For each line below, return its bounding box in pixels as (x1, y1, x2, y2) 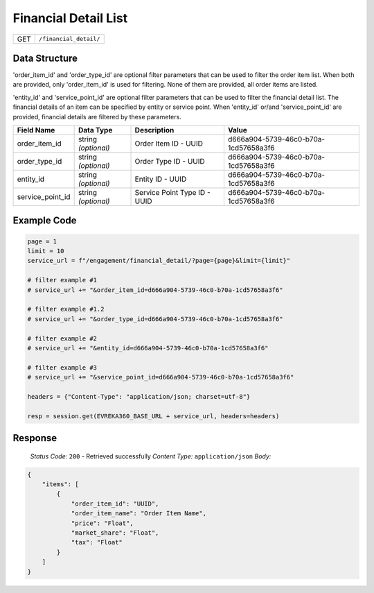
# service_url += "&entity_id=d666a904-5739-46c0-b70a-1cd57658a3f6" (27, 344, 269, 352)
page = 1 (27, 237, 57, 246)
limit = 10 (27, 247, 64, 255)
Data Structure (12, 52, 78, 64)
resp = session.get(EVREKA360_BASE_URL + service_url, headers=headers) (27, 412, 280, 420)
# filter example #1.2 (27, 305, 105, 313)
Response (12, 432, 57, 444)
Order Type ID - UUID (134, 157, 206, 166)
